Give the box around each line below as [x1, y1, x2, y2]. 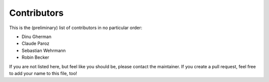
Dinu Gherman [21, 34, 52, 40]
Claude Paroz [21, 41, 50, 46]
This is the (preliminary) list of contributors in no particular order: [9, 25, 142, 31]
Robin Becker [21, 54, 49, 60]
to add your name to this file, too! [9, 70, 77, 76]
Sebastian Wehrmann [21, 47, 66, 53]
